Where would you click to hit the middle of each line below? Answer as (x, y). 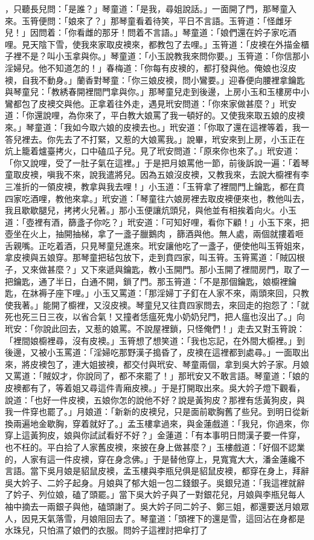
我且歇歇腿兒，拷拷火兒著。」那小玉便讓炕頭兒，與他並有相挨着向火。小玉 (151, 210)
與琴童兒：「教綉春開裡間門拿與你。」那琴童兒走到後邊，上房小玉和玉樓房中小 (157, 92)
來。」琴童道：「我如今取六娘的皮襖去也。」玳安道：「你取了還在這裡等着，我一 (157, 127)
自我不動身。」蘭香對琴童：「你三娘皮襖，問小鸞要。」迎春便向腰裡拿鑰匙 (163, 80)
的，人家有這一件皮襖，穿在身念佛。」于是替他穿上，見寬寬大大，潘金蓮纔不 (155, 459)
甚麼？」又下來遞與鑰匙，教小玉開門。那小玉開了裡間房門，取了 (174, 269)
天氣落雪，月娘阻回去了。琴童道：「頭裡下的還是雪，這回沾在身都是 (171, 518)
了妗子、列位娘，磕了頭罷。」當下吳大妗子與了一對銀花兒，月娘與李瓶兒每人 (155, 494)
